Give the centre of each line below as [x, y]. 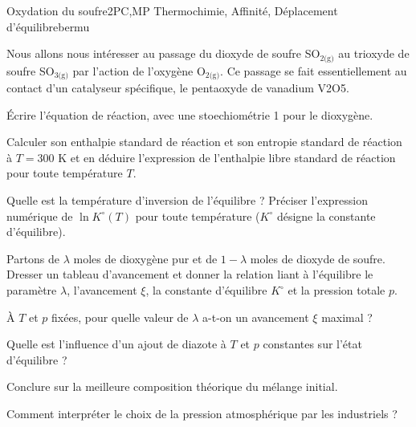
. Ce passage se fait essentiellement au [314, 70]
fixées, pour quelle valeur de [120, 317]
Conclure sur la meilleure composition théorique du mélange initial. [172, 386]
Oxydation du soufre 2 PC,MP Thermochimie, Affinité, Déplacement [172, 10]
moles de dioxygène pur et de [145, 258]
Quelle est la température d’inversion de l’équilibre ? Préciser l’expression [188, 200]
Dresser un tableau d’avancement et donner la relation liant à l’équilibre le [190, 274]
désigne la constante [326, 216]
